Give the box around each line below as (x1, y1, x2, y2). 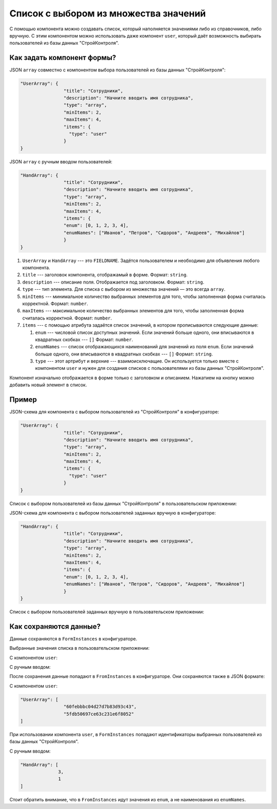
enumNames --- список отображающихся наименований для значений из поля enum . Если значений (35, 344, 254, 350)
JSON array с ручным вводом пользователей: (9, 158, 112, 164)
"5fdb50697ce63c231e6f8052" (63, 711, 134, 717)
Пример (9, 396, 37, 404)
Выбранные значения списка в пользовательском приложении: (9, 645, 150, 651)
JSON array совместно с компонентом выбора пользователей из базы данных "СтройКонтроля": (9, 67, 226, 73)
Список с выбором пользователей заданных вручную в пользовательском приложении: (9, 609, 205, 615)
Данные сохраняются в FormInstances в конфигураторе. (9, 635, 137, 642)
